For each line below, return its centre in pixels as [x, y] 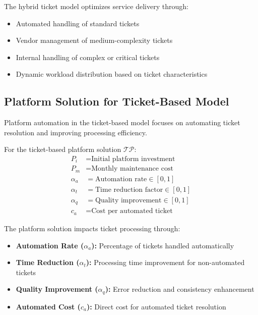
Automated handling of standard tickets [78, 23]
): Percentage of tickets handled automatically [163, 245]
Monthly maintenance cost [132, 169]
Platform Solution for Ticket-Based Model [117, 101]
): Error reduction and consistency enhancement [180, 289]
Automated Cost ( [48, 306]
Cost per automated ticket [132, 211]
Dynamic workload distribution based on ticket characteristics [112, 74]
